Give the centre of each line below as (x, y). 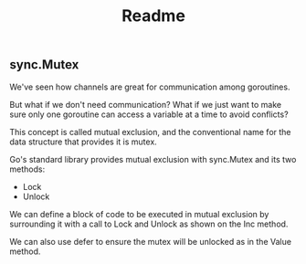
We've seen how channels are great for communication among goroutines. (150, 87)
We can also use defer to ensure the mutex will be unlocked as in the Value (151, 241)
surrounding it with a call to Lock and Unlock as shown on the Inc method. (149, 224)
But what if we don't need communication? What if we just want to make (145, 104)
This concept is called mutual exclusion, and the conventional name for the (150, 132)
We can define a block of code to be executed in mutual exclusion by (139, 214)
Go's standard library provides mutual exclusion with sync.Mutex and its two (153, 159)
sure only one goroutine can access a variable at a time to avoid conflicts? (149, 114)
